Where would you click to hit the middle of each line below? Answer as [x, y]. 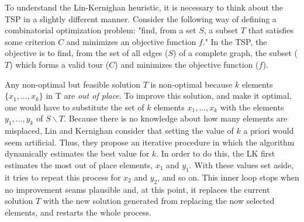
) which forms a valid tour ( [59, 64]
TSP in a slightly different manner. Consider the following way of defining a [141, 18]
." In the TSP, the [235, 41]
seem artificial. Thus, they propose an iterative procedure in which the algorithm [150, 142]
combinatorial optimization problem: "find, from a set [101, 30]
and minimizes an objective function [131, 41]
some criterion [30, 41]
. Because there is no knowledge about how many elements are [176, 118]
